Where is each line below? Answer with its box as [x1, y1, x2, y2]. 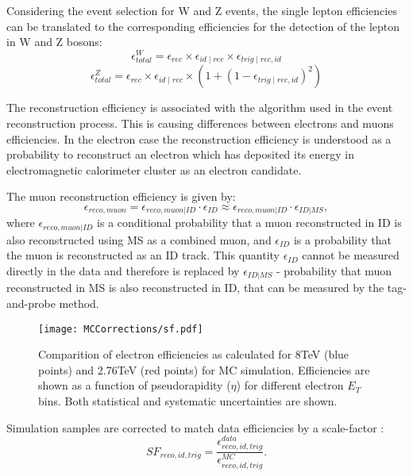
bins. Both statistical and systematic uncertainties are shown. [38, 393, 338, 409]
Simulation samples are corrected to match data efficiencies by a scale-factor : [6, 419, 384, 436]
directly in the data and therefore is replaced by [6, 262, 240, 278]
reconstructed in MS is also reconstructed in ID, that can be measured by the [6, 279, 384, 296]
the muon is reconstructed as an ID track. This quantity [6, 247, 280, 263]
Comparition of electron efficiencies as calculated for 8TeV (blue [38, 346, 349, 363]
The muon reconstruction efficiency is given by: [6, 188, 236, 205]
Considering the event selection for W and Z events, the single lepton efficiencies [6, 2, 397, 18]
